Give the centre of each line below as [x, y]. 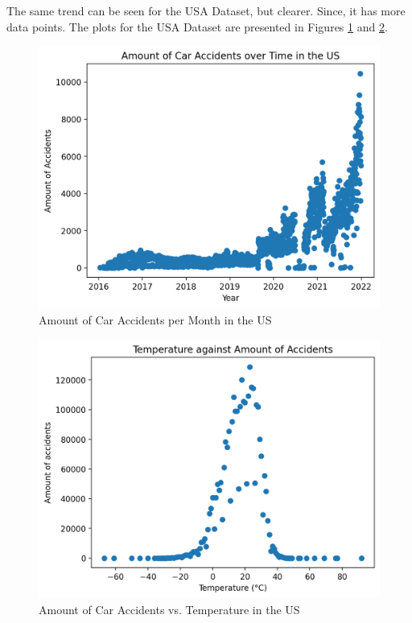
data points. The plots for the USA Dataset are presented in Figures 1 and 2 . [197, 26]
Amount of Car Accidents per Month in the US [155, 320]
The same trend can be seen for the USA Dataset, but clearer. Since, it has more [206, 10]
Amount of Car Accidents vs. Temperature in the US [169, 609]
